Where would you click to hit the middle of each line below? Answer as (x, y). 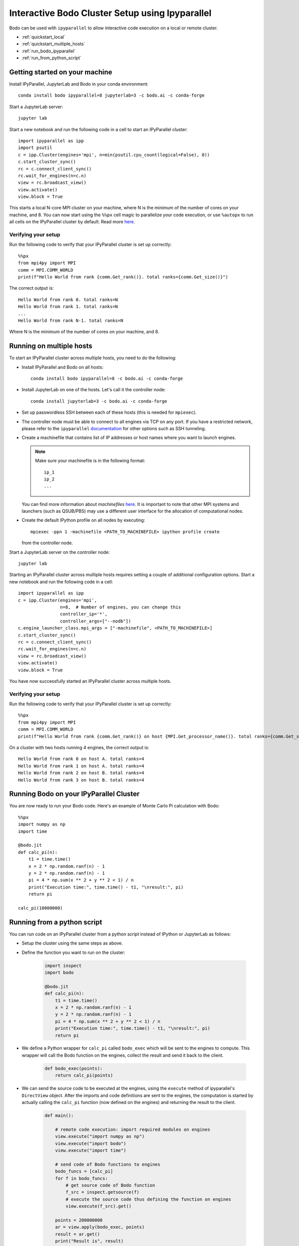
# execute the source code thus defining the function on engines (149, 1199)
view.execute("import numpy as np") (100, 1137)
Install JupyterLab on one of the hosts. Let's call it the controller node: (94, 390)
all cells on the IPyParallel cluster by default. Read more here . (72, 222)
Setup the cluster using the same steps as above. (72, 943)
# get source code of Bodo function (110, 1185)
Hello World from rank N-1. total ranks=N (71, 320)
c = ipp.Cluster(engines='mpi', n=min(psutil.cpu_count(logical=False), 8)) (114, 155)
